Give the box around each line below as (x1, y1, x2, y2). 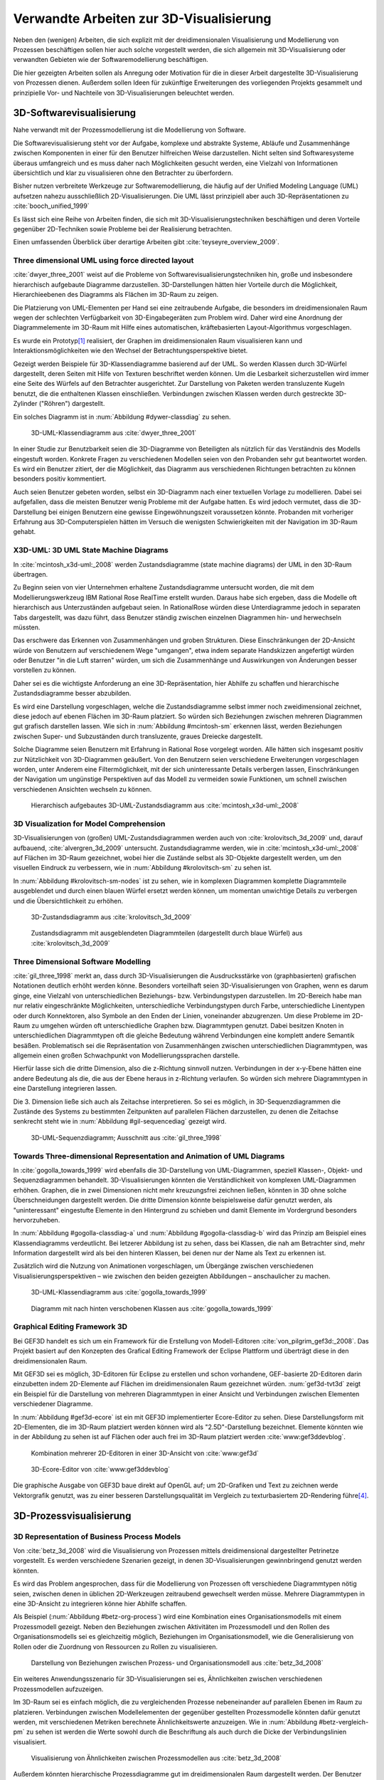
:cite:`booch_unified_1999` (13, 201, 90, 210)
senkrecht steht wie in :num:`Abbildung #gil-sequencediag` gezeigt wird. (13, 1117, 227, 1126)
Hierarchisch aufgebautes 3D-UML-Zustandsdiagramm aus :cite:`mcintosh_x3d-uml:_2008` (31, 801, 299, 810)
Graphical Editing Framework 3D (13, 1321, 128, 1331)
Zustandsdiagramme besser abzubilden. (13, 689, 132, 698)
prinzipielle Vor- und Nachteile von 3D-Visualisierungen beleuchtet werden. (13, 88, 235, 97)
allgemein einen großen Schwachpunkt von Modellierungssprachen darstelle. (13, 1051, 240, 1060)
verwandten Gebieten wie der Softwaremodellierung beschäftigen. (13, 56, 209, 64)
